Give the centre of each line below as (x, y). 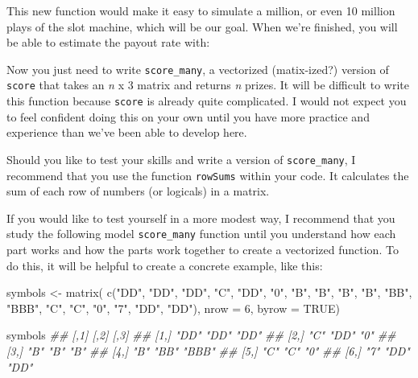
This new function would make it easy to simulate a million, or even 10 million (201, 10)
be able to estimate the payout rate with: (108, 42)
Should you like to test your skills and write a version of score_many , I (181, 159)
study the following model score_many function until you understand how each (201, 234)
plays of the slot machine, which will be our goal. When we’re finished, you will (202, 26)
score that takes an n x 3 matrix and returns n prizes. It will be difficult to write (208, 85)
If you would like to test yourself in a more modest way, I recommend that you (201, 218)
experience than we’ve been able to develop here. (127, 132)
